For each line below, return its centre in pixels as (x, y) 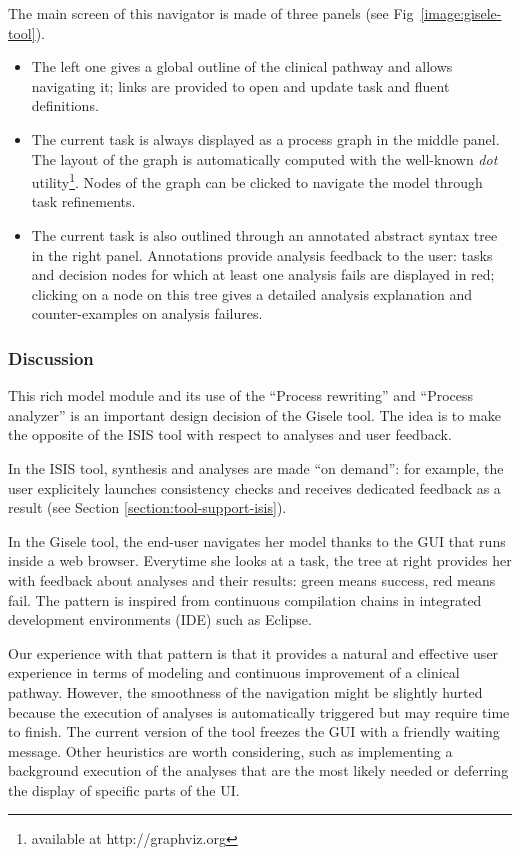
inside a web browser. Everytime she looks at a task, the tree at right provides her (260, 560)
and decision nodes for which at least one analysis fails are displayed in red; (263, 274)
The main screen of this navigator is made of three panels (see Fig (211, 13)
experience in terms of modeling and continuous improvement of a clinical (234, 672)
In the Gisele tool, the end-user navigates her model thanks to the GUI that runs (257, 540)
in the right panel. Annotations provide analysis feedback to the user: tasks (262, 254)
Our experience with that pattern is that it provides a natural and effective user (253, 652)
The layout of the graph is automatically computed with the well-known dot (264, 158)
